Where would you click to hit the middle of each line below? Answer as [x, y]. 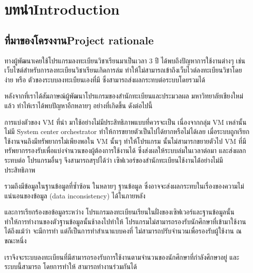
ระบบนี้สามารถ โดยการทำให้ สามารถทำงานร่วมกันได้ [71, 266]
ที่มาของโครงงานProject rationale [79, 40]
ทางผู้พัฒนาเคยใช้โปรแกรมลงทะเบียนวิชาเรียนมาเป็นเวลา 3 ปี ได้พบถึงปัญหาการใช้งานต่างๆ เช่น [125, 60]
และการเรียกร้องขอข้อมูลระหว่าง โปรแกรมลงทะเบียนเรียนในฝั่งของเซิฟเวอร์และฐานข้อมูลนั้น [119, 212]
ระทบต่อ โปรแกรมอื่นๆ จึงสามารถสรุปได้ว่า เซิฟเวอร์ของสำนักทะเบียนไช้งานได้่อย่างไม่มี [114, 160]
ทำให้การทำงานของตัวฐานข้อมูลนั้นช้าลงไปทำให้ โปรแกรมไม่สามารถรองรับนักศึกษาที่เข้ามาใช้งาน [125, 221]
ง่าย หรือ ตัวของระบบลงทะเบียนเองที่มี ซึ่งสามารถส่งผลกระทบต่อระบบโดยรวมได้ [105, 79]
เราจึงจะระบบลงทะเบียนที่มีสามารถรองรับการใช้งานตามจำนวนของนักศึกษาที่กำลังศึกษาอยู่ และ [122, 257]
